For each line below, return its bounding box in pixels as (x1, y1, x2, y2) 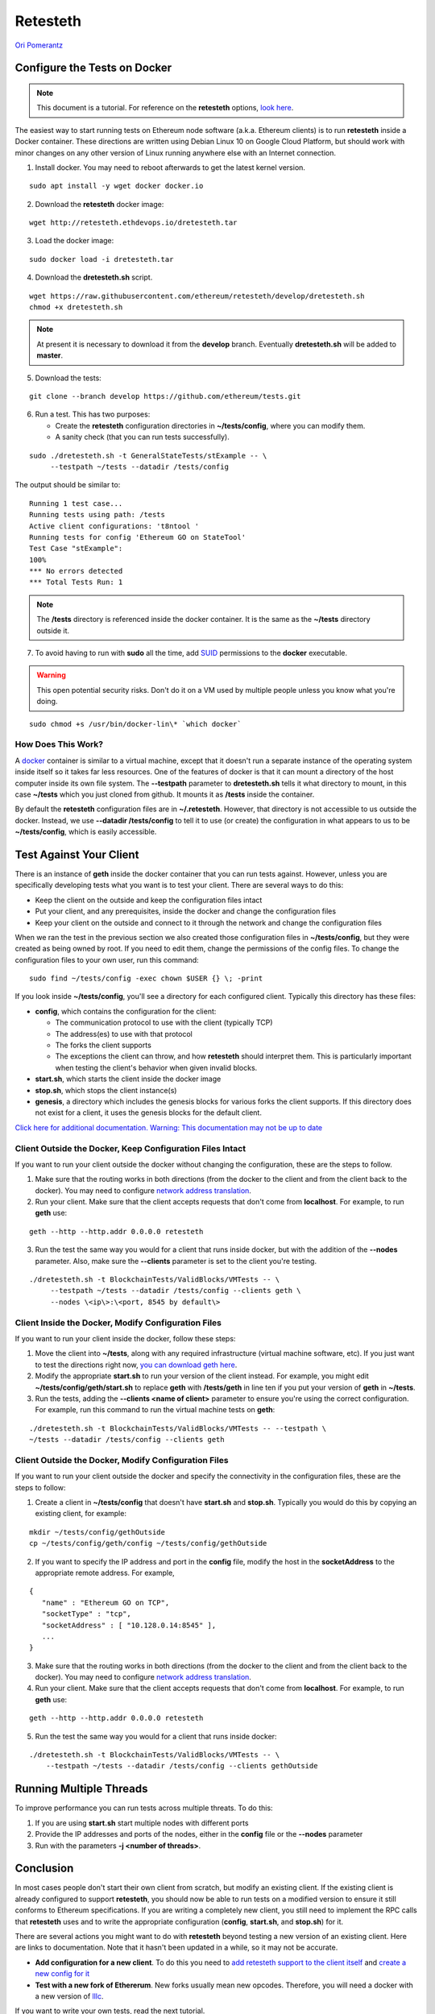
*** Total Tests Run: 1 (29, 578, 123, 587)
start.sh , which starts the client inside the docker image (35, 1074, 222, 1084)
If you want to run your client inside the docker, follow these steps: (14, 1333, 236, 1343)
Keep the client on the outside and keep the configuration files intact (35, 895, 263, 905)
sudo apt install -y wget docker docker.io (29, 181, 204, 191)
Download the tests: (35, 373, 102, 383)
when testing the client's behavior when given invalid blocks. (55, 1063, 258, 1072)
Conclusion (14, 1862, 74, 1875)
